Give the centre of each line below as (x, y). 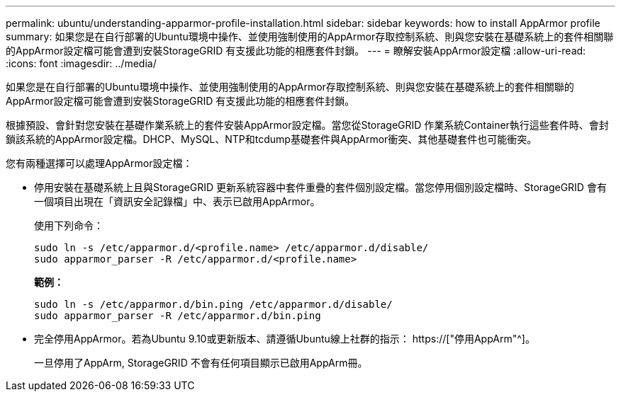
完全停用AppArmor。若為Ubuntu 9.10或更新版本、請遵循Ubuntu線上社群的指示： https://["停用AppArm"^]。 (285, 339)
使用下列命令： (69, 225)
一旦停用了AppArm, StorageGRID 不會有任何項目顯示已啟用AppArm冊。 (201, 363)
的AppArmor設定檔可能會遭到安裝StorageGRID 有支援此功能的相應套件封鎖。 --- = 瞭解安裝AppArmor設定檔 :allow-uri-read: (296, 51)
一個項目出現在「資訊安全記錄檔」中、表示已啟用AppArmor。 (177, 201)
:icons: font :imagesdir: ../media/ (81, 63)
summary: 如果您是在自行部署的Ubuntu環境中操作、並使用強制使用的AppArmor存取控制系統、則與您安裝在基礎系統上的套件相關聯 (310, 36)
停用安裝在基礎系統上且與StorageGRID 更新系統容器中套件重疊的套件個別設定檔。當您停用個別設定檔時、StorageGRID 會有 (320, 187)
